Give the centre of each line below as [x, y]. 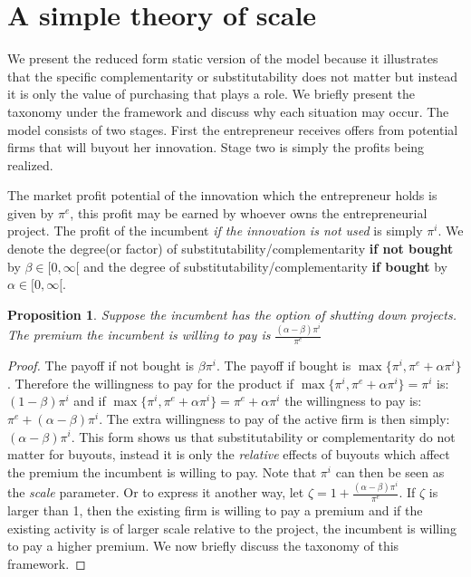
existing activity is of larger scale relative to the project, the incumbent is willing [232, 528]
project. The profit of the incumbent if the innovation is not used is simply [215, 231]
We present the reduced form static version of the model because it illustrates [223, 58]
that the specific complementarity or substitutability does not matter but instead [233, 76]
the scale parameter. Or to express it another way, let [156, 492]
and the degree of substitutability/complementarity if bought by [265, 266]
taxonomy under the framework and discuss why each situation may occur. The [228, 111]
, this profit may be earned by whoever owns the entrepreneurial [249, 212]
